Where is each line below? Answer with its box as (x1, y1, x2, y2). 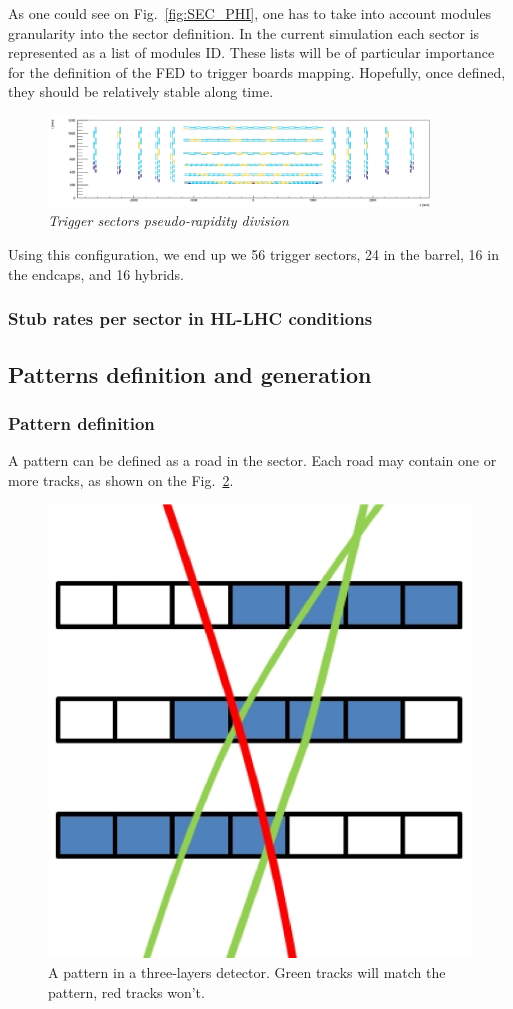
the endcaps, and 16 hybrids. (8, 263, 184, 284)
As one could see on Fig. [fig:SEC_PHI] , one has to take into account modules (8, 3, 492, 23)
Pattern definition (8, 410, 155, 435)
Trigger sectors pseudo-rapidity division (48, 210, 289, 231)
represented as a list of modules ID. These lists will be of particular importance (8, 42, 495, 63)
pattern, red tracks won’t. (48, 981, 205, 1002)
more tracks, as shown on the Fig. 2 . (8, 469, 234, 490)
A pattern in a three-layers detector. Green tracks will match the (48, 962, 446, 983)
